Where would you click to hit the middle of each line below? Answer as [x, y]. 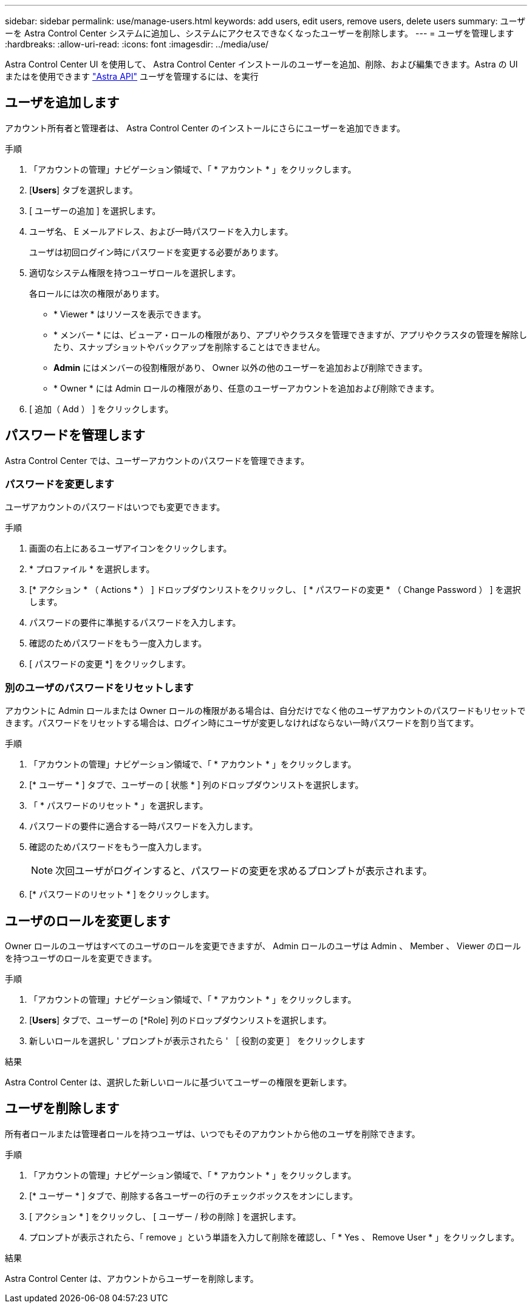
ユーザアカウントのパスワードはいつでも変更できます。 [115, 507]
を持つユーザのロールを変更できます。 [81, 958]
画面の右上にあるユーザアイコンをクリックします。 [131, 548]
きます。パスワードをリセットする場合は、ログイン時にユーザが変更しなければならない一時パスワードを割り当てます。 [242, 723]
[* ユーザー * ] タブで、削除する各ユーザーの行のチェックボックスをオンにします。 [194, 1196]
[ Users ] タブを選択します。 [84, 190]
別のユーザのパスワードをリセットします [99, 687]
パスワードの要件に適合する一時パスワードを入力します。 [144, 826]
